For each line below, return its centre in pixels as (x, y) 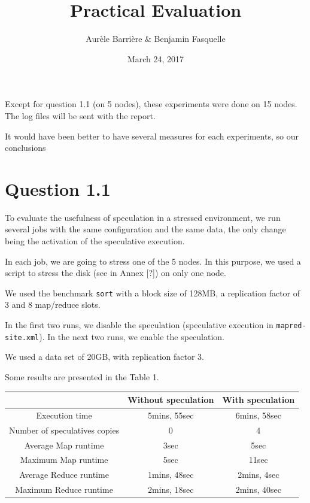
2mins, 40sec (259, 490)
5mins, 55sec (171, 415)
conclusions (25, 148)
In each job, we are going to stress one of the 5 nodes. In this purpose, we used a (153, 261)
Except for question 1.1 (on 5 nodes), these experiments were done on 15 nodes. (151, 104)
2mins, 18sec (171, 490)
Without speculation (171, 400)
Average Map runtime (64, 445)
